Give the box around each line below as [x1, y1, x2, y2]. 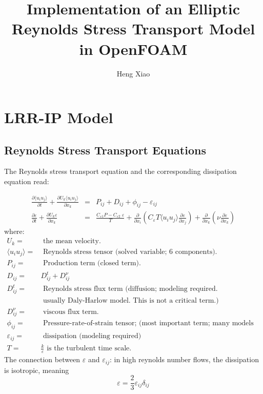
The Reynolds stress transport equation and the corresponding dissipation [4, 166, 237, 176]
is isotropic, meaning [4, 364, 69, 375]
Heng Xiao [116, 68, 150, 78]
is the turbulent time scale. [47, 345, 132, 352]
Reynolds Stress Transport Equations [4, 142, 206, 157]
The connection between [4, 354, 80, 365]
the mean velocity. [43, 238, 101, 245]
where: [4, 226, 25, 237]
